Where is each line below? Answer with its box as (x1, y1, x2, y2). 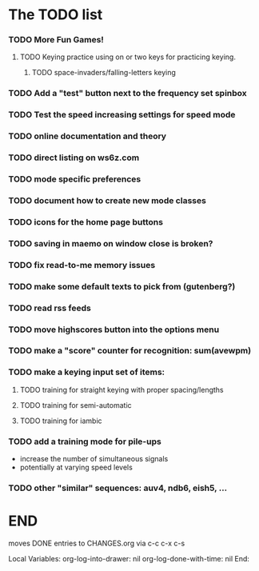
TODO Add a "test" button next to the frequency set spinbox (8, 88, 248, 99)
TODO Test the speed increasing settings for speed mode (8, 110, 236, 121)
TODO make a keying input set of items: (8, 366, 165, 377)
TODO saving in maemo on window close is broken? (8, 238, 213, 249)
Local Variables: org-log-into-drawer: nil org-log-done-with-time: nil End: (8, 553, 250, 563)
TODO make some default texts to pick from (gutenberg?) (8, 281, 236, 292)
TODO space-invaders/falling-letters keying (31, 68, 176, 78)
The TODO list (8, 6, 103, 24)
